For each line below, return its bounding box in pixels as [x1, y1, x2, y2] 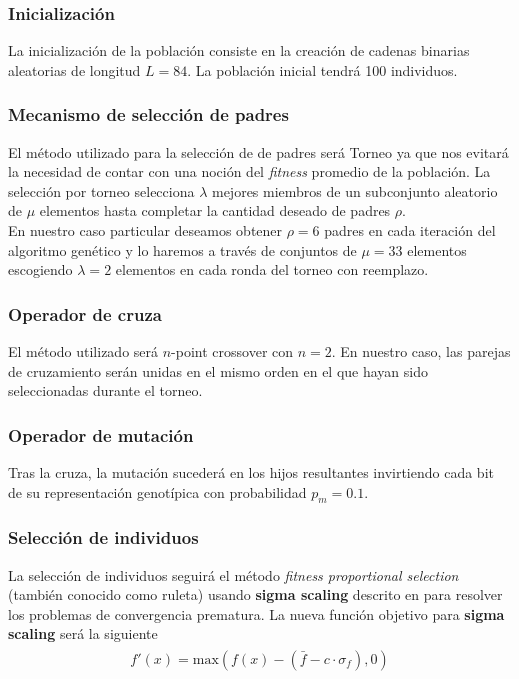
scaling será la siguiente [8, 623, 158, 644]
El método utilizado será [8, 341, 159, 361]
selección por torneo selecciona [8, 180, 195, 201]
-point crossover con [171, 341, 294, 361]
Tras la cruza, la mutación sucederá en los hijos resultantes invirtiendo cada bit [8, 462, 494, 482]
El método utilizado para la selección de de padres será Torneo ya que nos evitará [8, 141, 509, 162]
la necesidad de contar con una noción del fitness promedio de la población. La [8, 161, 491, 182]
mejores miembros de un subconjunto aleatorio [211, 180, 498, 201]
